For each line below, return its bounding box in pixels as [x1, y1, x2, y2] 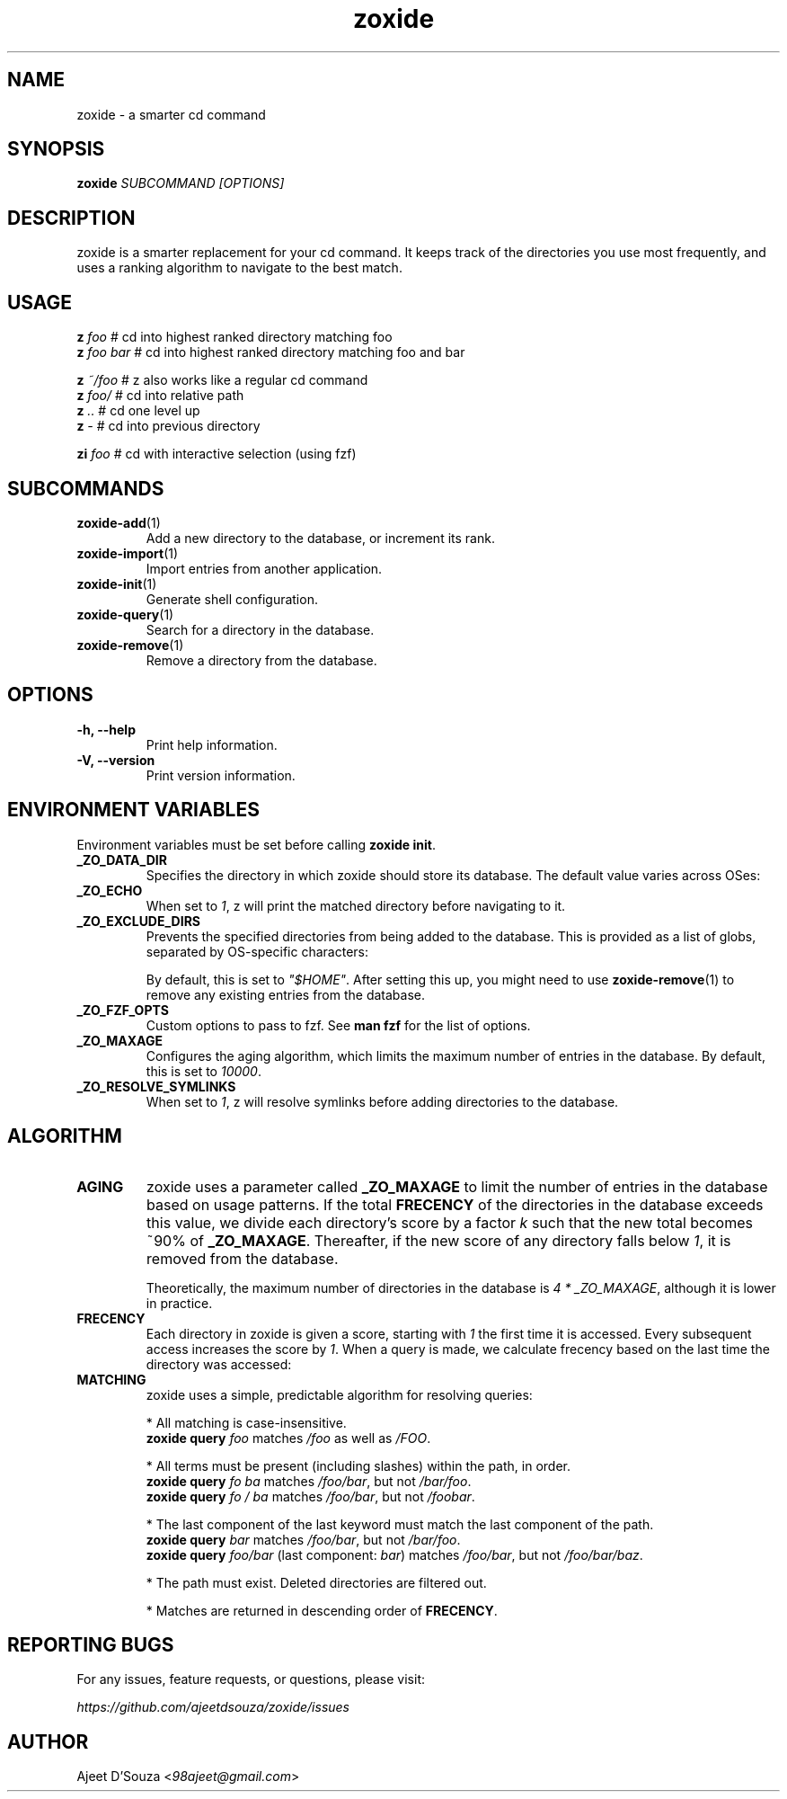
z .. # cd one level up [76, 403, 200, 419]
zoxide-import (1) [76, 545, 179, 561]
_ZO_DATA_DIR [76, 851, 167, 868]
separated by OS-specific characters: [146, 943, 368, 959]
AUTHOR [7, 1730, 89, 1753]
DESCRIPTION [7, 206, 136, 229]
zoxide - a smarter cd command [76, 106, 266, 122]
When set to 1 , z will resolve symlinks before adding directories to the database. [146, 1093, 619, 1109]
